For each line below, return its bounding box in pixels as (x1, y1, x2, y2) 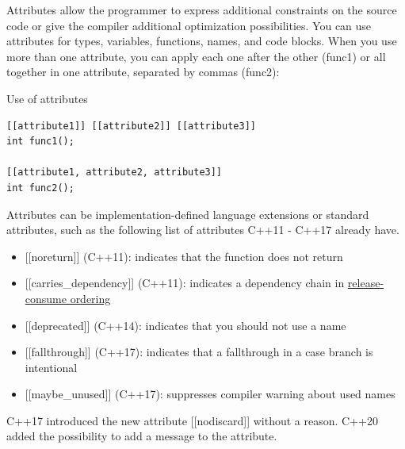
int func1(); (6, 136, 75, 148)
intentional (25, 359, 78, 375)
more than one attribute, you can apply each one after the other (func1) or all (6, 48, 386, 64)
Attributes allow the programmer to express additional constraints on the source (6, 2, 397, 17)
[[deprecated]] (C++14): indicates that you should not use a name (25, 317, 346, 333)
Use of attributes (6, 90, 88, 106)
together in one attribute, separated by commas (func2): (6, 63, 280, 80)
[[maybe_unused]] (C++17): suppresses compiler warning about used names (25, 386, 395, 402)
